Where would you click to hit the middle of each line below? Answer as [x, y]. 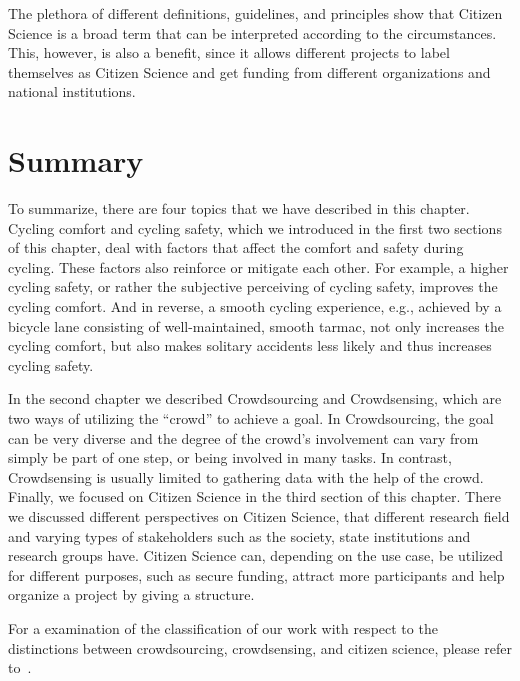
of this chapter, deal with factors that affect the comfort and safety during [236, 247]
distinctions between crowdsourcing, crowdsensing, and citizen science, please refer [260, 647]
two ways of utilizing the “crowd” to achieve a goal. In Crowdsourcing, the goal [251, 418]
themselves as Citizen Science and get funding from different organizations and [249, 71]
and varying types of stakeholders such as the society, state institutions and [239, 535]
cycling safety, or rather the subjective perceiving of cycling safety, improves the [253, 286]
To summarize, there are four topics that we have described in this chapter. [239, 208]
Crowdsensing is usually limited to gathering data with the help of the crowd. [246, 476]
